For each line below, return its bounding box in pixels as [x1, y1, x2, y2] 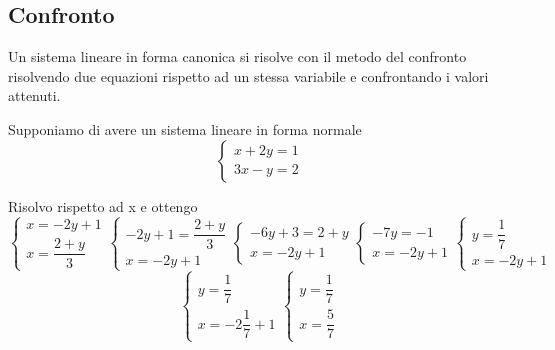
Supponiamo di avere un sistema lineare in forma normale [8, 118, 362, 139]
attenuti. [8, 85, 61, 106]
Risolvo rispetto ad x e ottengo [8, 195, 198, 216]
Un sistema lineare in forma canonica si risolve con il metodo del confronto [8, 46, 467, 67]
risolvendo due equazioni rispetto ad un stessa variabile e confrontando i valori [8, 65, 489, 86]
